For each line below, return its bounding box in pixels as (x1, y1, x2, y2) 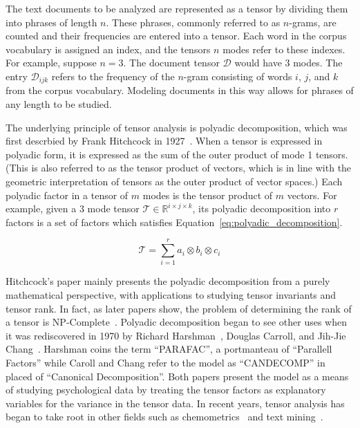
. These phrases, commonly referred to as (106, 15, 281, 29)
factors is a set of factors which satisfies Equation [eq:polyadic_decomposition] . (6, 214, 343, 229)
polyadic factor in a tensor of (6, 187, 129, 202)
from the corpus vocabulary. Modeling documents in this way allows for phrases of (6, 83, 354, 97)
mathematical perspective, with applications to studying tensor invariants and (6, 288, 337, 302)
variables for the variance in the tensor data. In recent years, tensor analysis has (6, 396, 345, 410)
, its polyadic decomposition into (192, 201, 331, 216)
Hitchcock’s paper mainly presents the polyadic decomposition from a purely (6, 274, 330, 288)
